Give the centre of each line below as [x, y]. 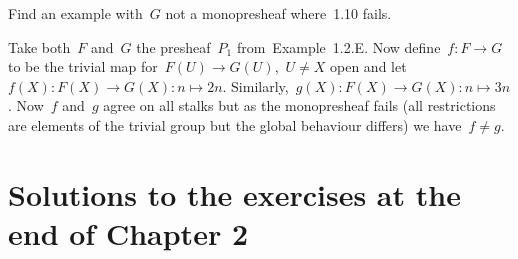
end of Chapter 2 [128, 232]
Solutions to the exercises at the [234, 193]
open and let [368, 66]
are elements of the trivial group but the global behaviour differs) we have [235, 124]
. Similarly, [255, 85]
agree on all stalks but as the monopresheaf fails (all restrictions [299, 105]
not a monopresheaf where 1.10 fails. [278, 13]
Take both [39, 46]
